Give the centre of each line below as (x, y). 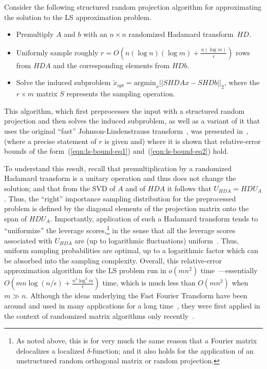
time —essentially (229, 270)
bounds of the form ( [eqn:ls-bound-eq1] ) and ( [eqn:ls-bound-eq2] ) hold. (117, 151)
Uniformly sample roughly (57, 52)
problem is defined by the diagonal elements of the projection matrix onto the (127, 208)
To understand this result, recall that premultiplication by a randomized (118, 168)
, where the (242, 82)
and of (135, 188)
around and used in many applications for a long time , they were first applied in (132, 305)
